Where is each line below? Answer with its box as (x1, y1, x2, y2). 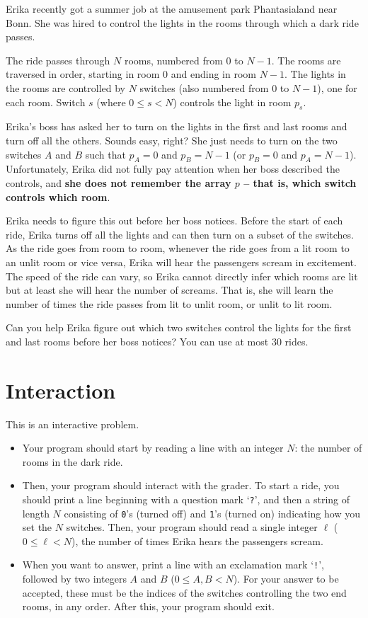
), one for (317, 80, 357, 95)
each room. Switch (6, 94, 86, 109)
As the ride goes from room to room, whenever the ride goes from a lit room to (6, 241, 350, 256)
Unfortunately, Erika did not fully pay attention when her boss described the (6, 161, 340, 176)
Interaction (6, 375, 116, 404)
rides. (284, 333, 309, 348)
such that (85, 147, 126, 161)
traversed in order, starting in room (6, 67, 160, 81)
